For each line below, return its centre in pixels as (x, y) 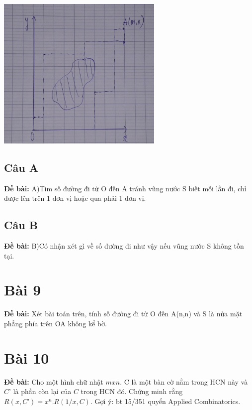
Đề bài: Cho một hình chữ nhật (54, 381)
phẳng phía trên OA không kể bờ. (55, 323)
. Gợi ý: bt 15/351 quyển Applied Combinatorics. (165, 401)
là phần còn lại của (42, 391)
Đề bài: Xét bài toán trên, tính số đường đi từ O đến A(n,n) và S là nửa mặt (123, 314)
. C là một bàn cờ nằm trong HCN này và (184, 381)
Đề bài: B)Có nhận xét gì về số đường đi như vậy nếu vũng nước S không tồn (124, 245)
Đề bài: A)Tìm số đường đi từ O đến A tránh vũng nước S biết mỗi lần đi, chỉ (125, 188)
